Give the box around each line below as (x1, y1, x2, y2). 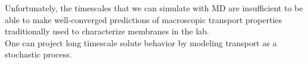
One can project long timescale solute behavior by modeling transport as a (5, 36, 277, 49)
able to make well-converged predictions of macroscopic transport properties (5, 13, 282, 25)
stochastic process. (5, 48, 72, 60)
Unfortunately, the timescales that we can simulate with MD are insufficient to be (5, 2, 303, 14)
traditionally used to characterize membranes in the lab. (5, 25, 209, 37)
